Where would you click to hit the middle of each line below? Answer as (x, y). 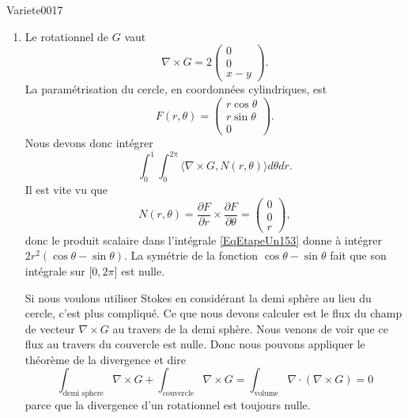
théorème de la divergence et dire (105, 359)
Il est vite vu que (66, 189)
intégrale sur (55, 270)
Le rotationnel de (67, 36)
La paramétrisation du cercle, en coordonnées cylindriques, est (176, 89)
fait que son (358, 255)
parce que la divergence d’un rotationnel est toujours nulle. (168, 405)
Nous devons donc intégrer (89, 143)
